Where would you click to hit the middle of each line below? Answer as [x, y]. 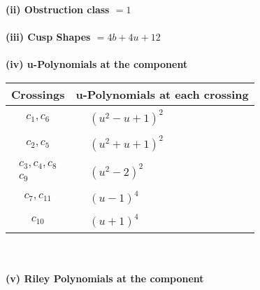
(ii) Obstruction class [58, 9]
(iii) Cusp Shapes [48, 37]
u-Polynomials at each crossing [162, 94]
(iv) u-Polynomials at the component [97, 64]
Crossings [38, 94]
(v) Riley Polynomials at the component [105, 278]
